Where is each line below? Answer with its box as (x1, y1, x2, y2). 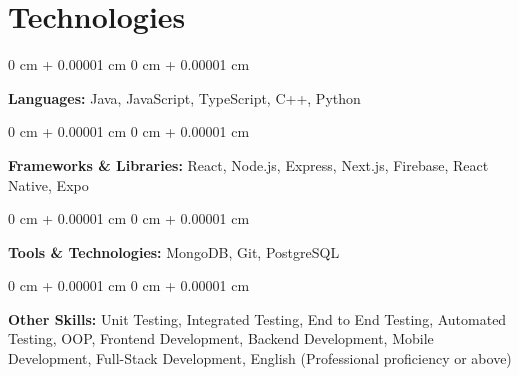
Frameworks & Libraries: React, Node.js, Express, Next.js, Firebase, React (8, 154, 489, 175)
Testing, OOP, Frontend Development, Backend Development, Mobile (8, 328, 434, 349)
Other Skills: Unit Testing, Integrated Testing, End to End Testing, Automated (8, 308, 507, 329)
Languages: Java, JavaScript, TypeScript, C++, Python (8, 87, 361, 108)
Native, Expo (8, 174, 89, 195)
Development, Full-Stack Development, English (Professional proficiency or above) (8, 348, 512, 369)
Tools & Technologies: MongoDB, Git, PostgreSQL (8, 241, 340, 262)
